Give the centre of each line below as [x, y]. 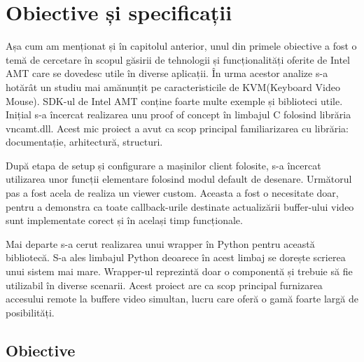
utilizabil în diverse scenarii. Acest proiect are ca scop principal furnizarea [164, 285]
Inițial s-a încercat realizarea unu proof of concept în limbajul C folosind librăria [178, 114]
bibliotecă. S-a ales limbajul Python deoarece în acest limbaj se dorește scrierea [176, 257]
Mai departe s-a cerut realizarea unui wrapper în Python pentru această [160, 243]
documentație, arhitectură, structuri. [84, 142]
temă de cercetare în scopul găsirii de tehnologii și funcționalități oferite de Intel [178, 59]
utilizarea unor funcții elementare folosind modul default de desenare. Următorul [179, 179]
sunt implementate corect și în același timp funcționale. [124, 220]
